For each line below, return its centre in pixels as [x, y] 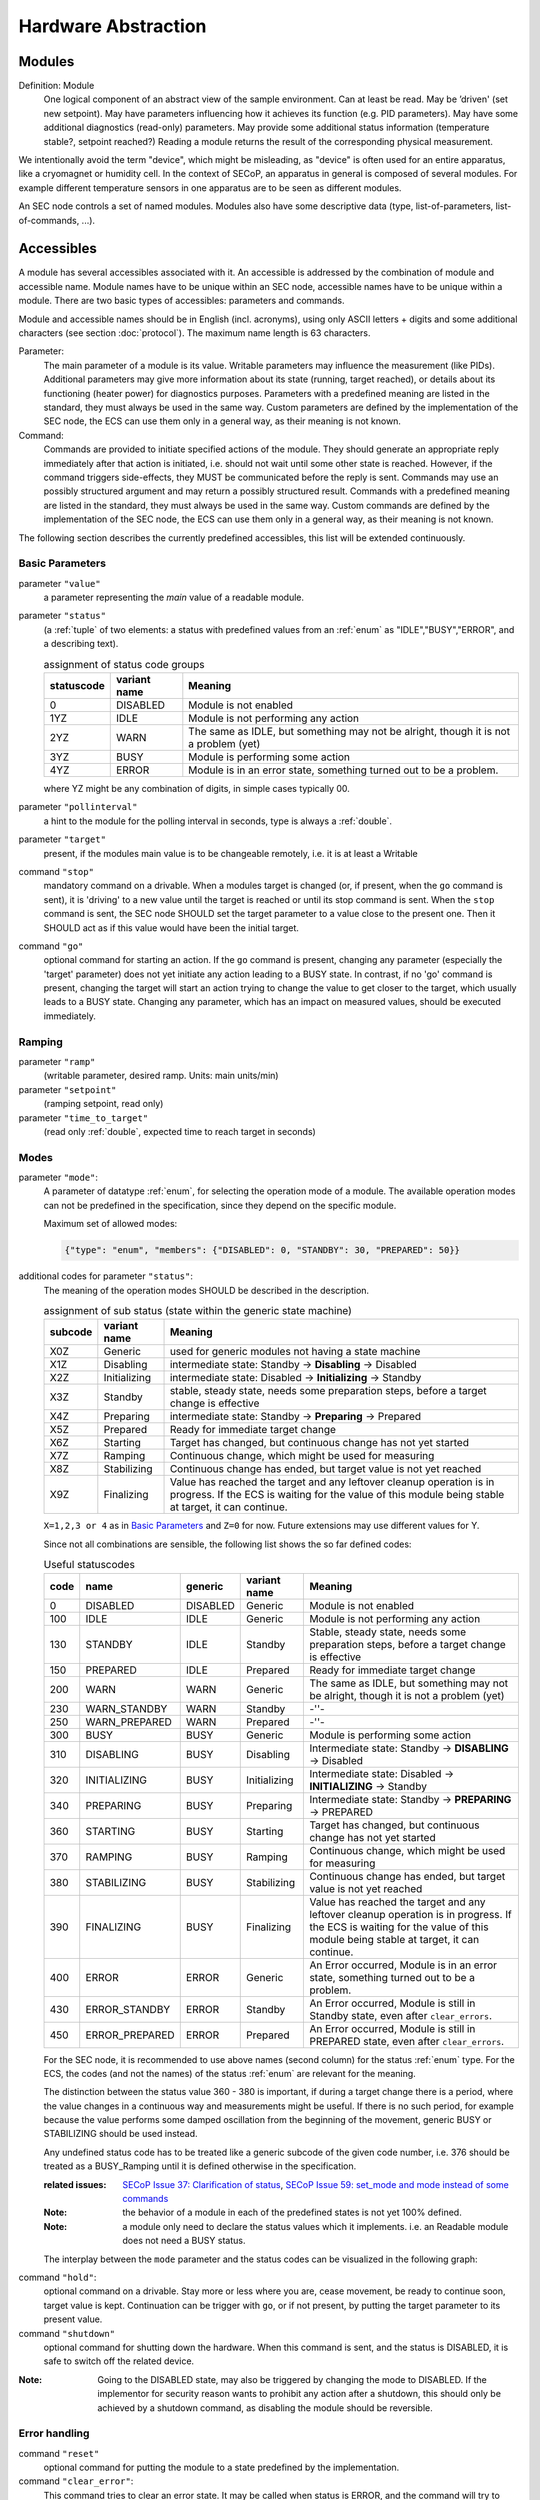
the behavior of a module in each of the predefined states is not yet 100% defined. [292, 2212]
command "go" [51, 946]
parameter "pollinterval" [78, 807]
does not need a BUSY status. [184, 2241]
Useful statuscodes [89, 1565]
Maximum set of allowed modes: [110, 1224]
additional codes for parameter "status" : [106, 1276]
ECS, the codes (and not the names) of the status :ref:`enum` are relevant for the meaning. [230, 2073]
